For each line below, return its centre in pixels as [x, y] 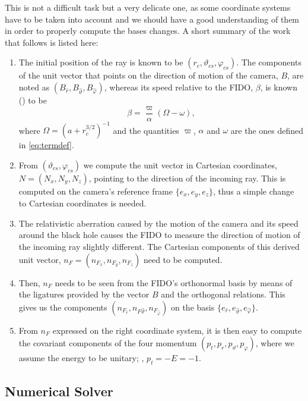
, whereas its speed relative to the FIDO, [179, 87]
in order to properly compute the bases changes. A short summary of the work [148, 31]
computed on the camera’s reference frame [96, 191]
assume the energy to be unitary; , [81, 358]
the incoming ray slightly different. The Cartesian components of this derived [159, 246]
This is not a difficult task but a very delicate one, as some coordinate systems [148, 7]
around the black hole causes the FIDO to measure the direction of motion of [159, 235]
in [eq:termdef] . [46, 145]
